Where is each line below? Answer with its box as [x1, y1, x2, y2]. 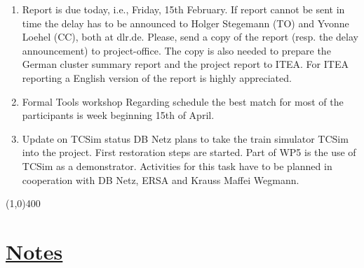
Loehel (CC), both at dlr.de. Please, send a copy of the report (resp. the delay [22, 29, 358, 44]
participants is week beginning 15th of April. [22, 108, 215, 122]
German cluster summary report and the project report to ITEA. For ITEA [22, 57, 349, 71]
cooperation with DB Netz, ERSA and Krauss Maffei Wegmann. [22, 172, 299, 187]
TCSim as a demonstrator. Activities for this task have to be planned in [22, 158, 332, 173]
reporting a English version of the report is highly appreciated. [22, 70, 292, 85]
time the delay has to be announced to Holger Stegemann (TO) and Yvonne [22, 15, 349, 30]
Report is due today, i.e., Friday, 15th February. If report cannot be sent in [22, 2, 345, 16]
